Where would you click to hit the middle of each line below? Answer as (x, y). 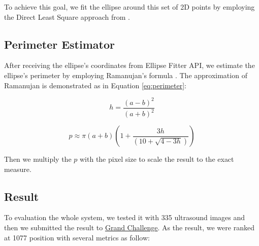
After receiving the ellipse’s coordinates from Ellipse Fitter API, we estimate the (129, 65)
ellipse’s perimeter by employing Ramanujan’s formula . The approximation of (126, 75)
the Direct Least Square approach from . (67, 16)
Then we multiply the (38, 159)
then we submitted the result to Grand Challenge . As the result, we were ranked (129, 227)
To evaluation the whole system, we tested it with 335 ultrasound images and (125, 217)
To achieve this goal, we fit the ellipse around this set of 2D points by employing (129, 7)
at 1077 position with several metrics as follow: (77, 237)
